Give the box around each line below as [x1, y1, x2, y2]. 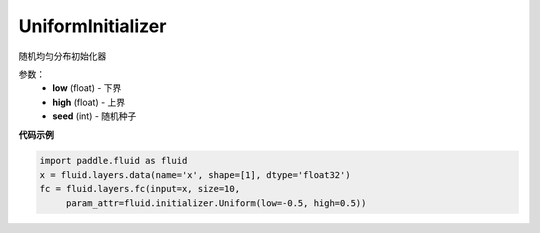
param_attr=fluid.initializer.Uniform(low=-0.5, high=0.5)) [65, 197, 367, 209]
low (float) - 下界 [52, 82, 122, 94]
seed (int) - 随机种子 [52, 110, 137, 122]
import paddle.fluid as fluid [39, 155, 188, 167]
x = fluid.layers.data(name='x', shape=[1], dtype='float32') [39, 169, 351, 180]
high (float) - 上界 [52, 96, 126, 108]
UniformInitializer [18, 15, 167, 37]
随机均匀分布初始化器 [18, 50, 107, 62]
